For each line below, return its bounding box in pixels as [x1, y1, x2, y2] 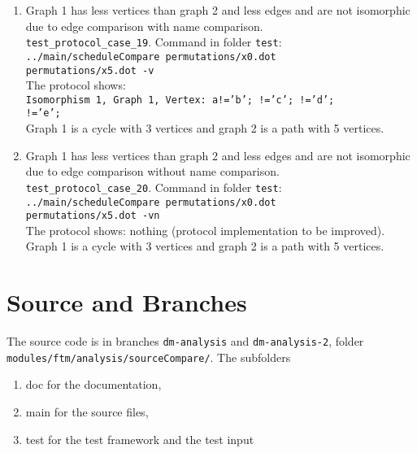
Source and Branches [7, 285, 247, 319]
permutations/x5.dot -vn [25, 210, 160, 222]
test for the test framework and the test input [25, 430, 254, 447]
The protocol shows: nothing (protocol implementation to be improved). [25, 221, 385, 238]
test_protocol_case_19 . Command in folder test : [25, 33, 282, 50]
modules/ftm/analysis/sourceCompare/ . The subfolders [7, 348, 291, 365]
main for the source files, [25, 403, 149, 420]
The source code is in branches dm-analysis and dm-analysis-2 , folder [7, 333, 364, 350]
